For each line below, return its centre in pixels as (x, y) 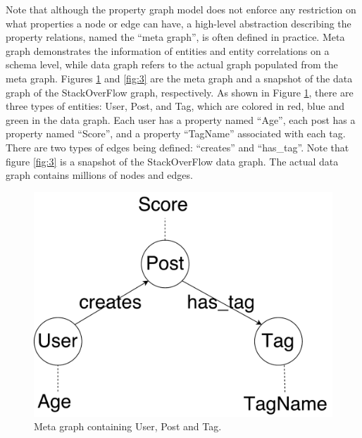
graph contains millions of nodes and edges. (99, 175)
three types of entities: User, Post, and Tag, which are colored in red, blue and (175, 106)
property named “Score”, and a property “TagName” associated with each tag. (176, 133)
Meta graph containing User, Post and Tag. (128, 426)
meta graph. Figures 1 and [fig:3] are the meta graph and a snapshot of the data (179, 78)
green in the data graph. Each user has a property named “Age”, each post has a (181, 119)
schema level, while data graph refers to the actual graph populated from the (172, 64)
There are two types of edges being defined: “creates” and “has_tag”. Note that (177, 147)
